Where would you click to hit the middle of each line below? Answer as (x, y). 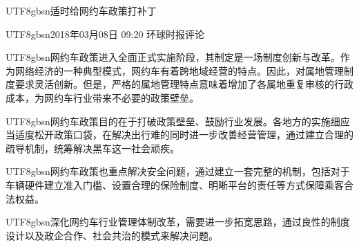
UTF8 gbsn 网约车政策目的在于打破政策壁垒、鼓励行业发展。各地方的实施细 (173, 121)
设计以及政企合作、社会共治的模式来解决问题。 (112, 235)
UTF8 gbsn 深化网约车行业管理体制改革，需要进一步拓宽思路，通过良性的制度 (178, 222)
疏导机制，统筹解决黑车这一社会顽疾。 (93, 148)
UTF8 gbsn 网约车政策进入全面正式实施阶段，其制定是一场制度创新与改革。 (173, 57)
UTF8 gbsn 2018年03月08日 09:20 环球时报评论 (105, 34)
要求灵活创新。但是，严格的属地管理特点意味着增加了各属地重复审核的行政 (184, 84)
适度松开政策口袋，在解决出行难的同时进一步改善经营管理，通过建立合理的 (184, 135)
